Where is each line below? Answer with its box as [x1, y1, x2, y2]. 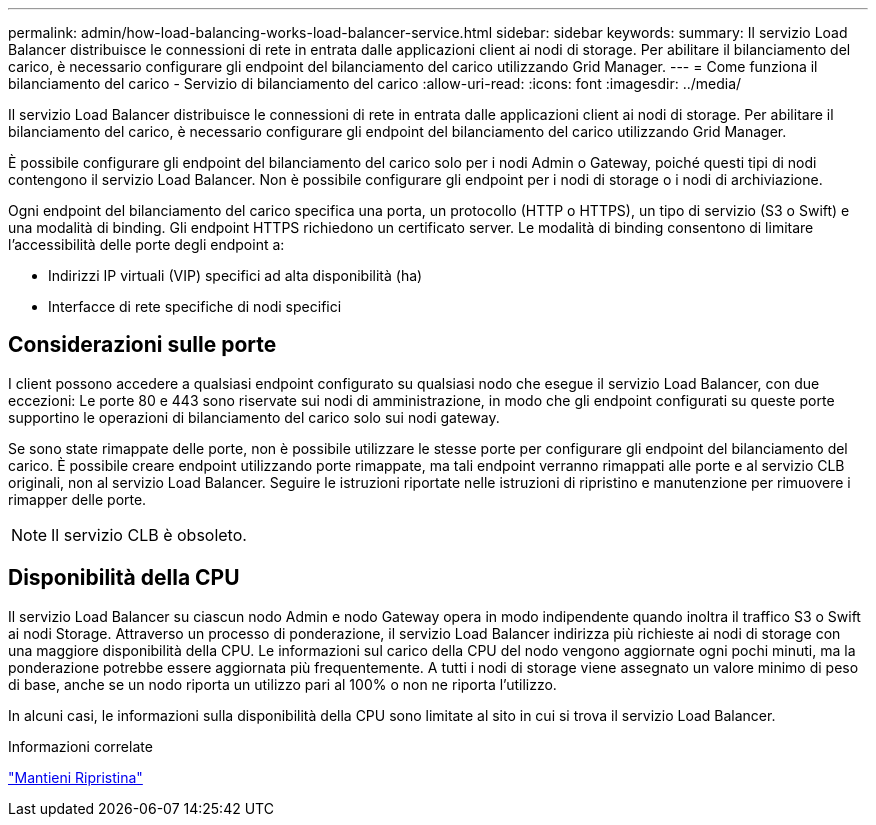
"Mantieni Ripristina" [8, 768, 143, 786]
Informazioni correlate [8, 737, 153, 755]
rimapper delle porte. [8, 490, 147, 508]
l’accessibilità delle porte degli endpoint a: [8, 236, 285, 253]
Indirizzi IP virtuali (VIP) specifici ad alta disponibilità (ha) [48, 267, 423, 284]
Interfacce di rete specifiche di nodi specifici [48, 298, 342, 315]
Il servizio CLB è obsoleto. [51, 524, 247, 545]
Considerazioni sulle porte [8, 332, 277, 358]
